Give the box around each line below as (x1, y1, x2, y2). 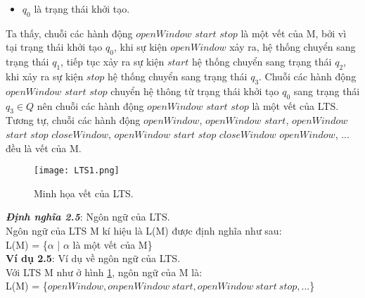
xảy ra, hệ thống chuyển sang (229, 39, 356, 54)
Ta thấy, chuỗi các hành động (6, 25, 133, 40)
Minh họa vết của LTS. (34, 185, 134, 200)
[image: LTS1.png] (34, 166, 120, 176)
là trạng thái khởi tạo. (34, 1, 130, 15)
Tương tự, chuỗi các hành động (6, 113, 141, 128)
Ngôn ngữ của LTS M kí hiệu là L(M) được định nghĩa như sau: (6, 223, 282, 237)
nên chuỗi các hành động (37, 98, 144, 113)
